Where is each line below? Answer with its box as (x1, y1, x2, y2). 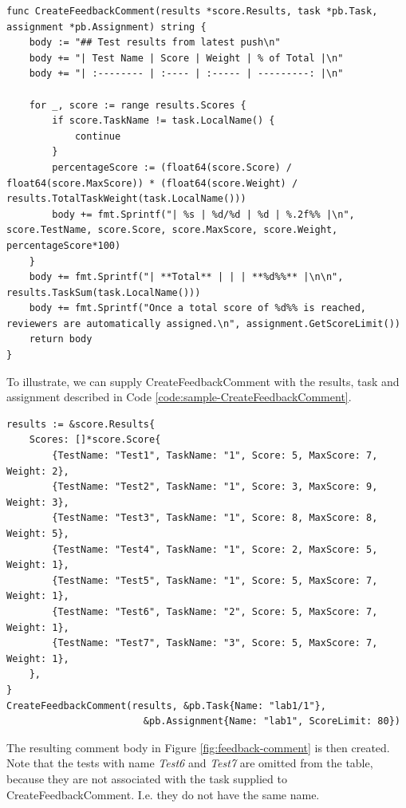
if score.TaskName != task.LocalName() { (52, 115, 275, 127)
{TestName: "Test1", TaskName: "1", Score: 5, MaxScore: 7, (52, 450, 378, 462)
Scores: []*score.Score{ (29, 434, 161, 446)
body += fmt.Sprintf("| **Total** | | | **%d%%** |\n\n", (29, 271, 344, 283)
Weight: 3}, (6, 496, 69, 508)
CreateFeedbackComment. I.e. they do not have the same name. (6, 786, 320, 802)
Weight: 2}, (6, 465, 69, 477)
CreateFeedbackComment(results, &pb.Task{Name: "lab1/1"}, (6, 700, 326, 711)
